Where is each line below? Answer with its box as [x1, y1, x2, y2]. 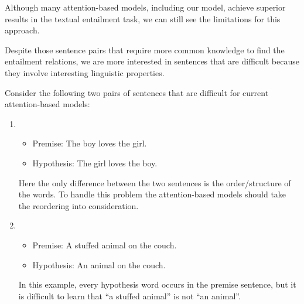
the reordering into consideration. [18, 199, 139, 211]
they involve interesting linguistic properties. [5, 66, 165, 78]
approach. [5, 24, 40, 36]
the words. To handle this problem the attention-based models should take [18, 188, 286, 200]
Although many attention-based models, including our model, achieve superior [5, 1, 286, 13]
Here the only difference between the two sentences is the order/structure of [18, 176, 291, 189]
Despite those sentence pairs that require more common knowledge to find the [5, 43, 285, 56]
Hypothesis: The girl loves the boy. [32, 156, 158, 169]
